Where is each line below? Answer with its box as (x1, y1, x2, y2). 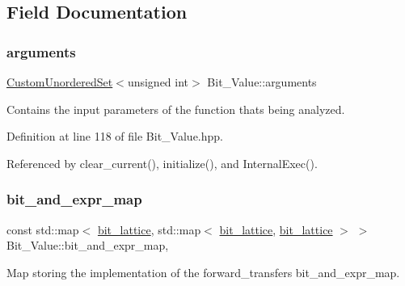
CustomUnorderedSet (6, 74, 113, 90)
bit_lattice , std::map (97, 221, 201, 238)
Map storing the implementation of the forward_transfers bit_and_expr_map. (6, 263, 400, 280)
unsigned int (127, 74, 189, 90)
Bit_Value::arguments (207, 74, 317, 90)
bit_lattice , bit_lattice (219, 221, 333, 238)
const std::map (6, 221, 79, 238)
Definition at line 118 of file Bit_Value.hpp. (6, 128, 223, 145)
